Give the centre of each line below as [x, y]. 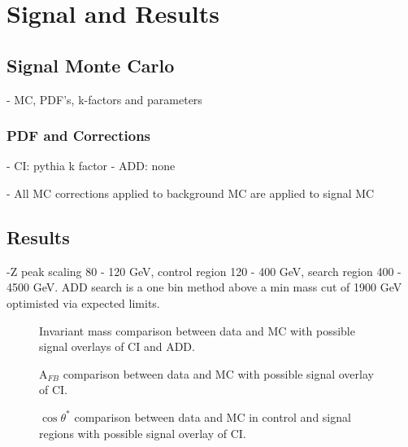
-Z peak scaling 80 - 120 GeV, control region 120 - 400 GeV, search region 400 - [204, 271]
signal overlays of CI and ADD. [117, 346]
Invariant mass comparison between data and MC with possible [197, 330]
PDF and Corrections [79, 136]
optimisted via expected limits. [83, 302]
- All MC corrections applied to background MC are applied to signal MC [191, 193]
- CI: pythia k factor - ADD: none [91, 166]
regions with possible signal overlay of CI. [143, 433]
